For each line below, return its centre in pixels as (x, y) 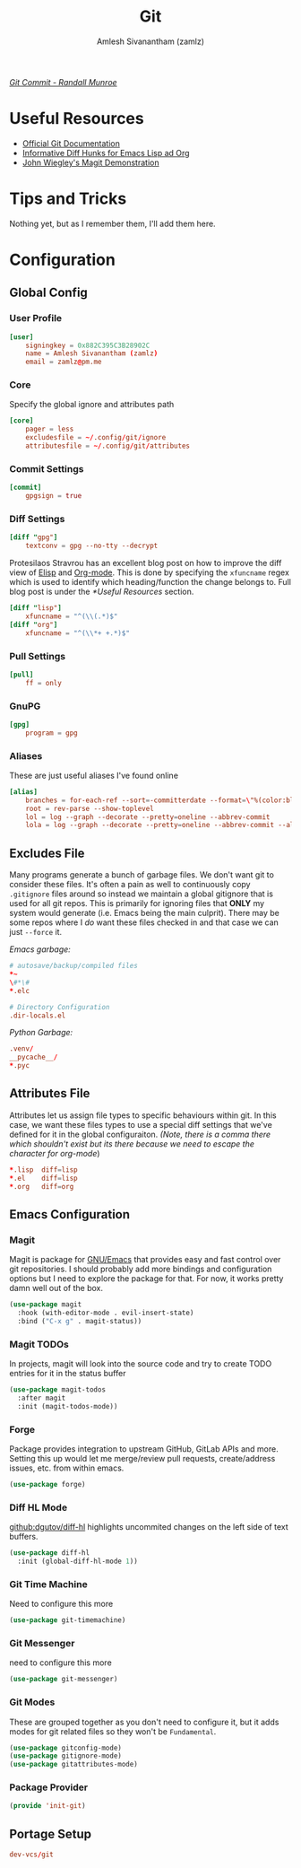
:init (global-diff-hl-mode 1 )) (78, 1562)
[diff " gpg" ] (34, 537)
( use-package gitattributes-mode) (74, 1765)
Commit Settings (47, 468)
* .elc (19, 991)
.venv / (21, 1049)
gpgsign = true (54, 496)
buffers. (24, 1537)
